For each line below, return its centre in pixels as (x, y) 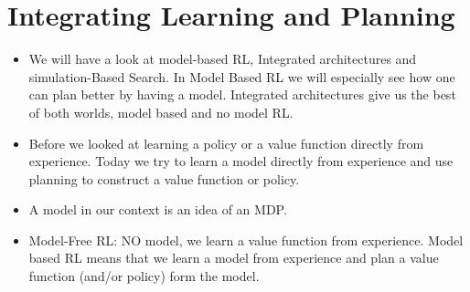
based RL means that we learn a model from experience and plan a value (234, 258)
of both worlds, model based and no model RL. (161, 112)
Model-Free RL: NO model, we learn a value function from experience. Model (246, 240)
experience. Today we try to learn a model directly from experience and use (241, 161)
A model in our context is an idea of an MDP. (158, 209)
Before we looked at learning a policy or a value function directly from (226, 143)
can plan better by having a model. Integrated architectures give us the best (242, 94)
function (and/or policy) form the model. (144, 276)
